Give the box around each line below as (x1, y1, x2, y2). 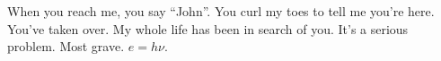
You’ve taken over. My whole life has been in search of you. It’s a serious (7, 19, 409, 38)
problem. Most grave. (7, 37, 125, 56)
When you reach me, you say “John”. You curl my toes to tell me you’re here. (7, 2, 435, 20)
